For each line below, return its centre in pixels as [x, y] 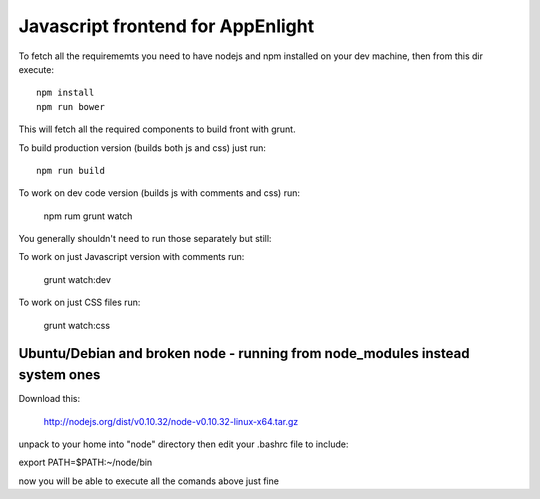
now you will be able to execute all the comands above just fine [149, 481]
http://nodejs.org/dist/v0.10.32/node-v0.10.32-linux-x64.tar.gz [171, 421]
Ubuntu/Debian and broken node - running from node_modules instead [244, 353]
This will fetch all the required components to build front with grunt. [157, 129]
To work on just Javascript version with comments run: [131, 257]
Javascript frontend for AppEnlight [166, 26]
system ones [59, 375]
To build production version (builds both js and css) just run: [142, 147]
